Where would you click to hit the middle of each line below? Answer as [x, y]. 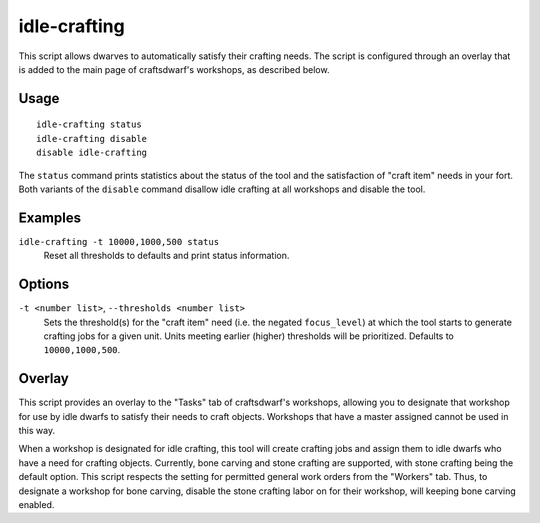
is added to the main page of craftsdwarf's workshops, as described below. [174, 69]
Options [44, 284]
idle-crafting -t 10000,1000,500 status [119, 241]
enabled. [36, 504]
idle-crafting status [89, 124]
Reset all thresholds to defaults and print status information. [166, 256]
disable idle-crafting [92, 153]
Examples [50, 217]
